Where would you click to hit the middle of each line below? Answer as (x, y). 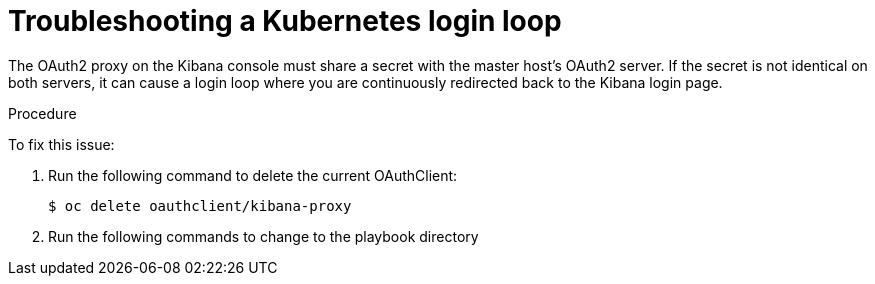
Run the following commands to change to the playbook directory (263, 236)
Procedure (42, 113)
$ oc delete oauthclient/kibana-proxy (200, 205)
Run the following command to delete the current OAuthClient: (253, 175)
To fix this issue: (61, 144)
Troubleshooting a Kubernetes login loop (285, 21)
